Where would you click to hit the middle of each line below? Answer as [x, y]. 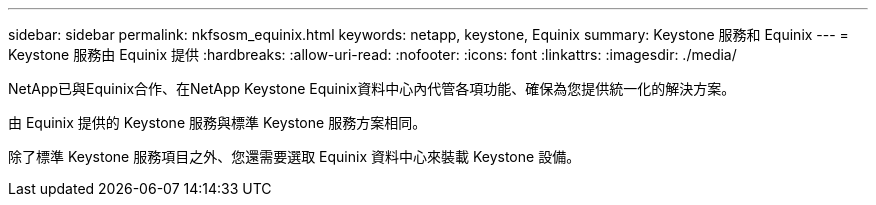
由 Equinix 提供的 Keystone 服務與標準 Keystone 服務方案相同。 [217, 122]
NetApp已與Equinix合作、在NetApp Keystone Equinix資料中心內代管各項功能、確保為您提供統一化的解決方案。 [372, 88]
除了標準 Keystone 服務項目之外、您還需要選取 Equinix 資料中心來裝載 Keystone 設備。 [294, 156]
